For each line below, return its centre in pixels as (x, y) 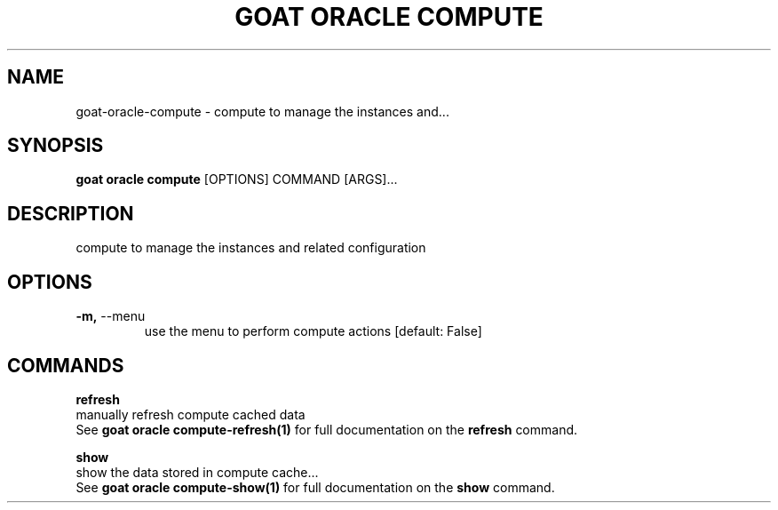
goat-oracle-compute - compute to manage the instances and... (262, 111)
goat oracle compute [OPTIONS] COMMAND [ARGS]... (237, 179)
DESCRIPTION (71, 213)
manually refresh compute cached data (191, 414)
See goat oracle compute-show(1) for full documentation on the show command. (315, 487)
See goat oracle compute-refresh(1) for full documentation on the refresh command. (327, 429)
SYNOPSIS (56, 146)
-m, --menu (111, 316)
